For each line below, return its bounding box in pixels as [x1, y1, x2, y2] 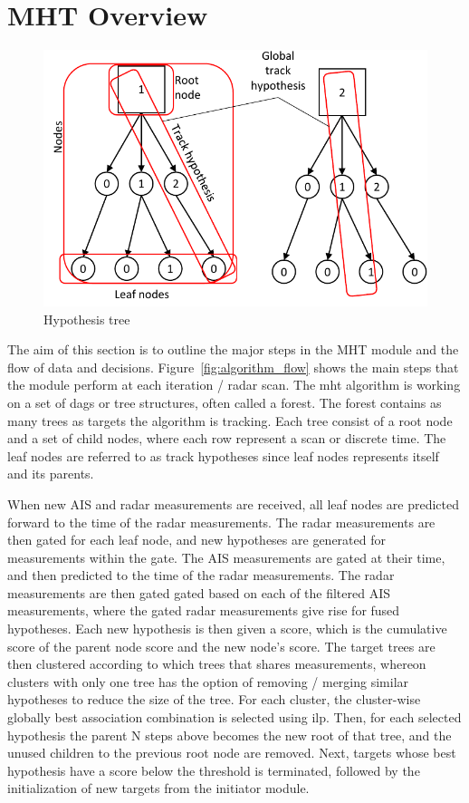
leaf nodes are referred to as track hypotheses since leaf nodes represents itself [7, 446, 439, 465]
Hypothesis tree [43, 309, 130, 328]
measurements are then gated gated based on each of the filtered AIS [7, 583, 391, 602]
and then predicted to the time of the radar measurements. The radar [7, 566, 395, 585]
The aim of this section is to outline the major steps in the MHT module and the [7, 340, 459, 359]
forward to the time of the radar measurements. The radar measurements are [7, 512, 435, 531]
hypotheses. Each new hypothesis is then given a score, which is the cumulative [7, 619, 447, 638]
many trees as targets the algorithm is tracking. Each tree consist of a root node [7, 411, 453, 430]
